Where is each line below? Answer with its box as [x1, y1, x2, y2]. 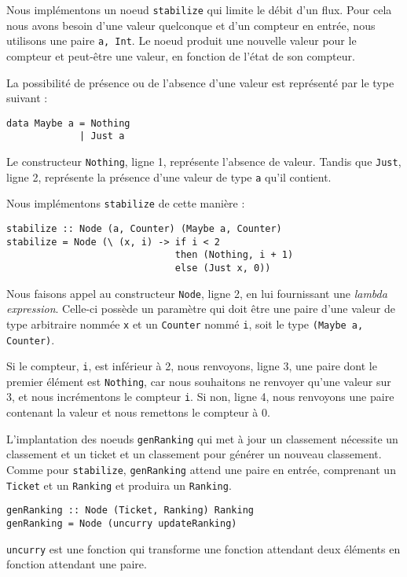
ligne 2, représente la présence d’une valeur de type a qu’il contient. [6, 168, 332, 185]
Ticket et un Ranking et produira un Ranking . [6, 476, 232, 493]
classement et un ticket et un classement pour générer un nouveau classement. [6, 446, 382, 462]
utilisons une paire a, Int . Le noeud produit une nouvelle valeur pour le [6, 32, 357, 49]
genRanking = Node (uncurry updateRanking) [6, 517, 237, 529]
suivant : [6, 90, 48, 106]
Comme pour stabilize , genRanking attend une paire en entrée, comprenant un [6, 461, 396, 477]
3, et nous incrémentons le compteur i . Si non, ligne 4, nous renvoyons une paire [6, 388, 394, 405]
